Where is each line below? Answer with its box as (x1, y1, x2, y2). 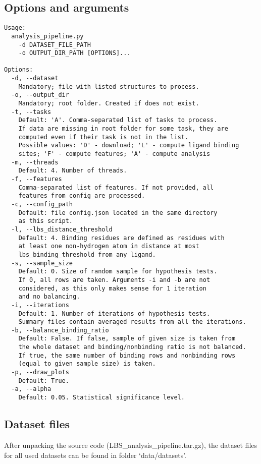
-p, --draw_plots (11, 369, 69, 376)
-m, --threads (11, 158, 59, 166)
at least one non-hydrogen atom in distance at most (18, 243, 199, 250)
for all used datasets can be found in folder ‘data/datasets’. (4, 449, 186, 460)
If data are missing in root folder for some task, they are (18, 125, 228, 133)
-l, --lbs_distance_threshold (11, 225, 113, 233)
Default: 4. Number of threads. (18, 167, 127, 175)
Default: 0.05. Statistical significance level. (18, 394, 185, 401)
